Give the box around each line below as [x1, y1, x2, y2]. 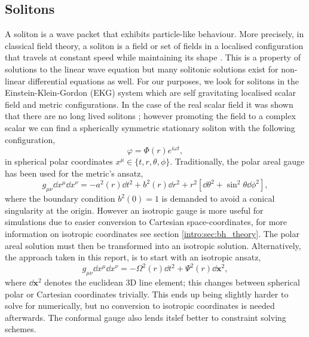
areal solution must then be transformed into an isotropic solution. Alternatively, [5, 239, 301, 251]
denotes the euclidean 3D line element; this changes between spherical [44, 276, 300, 289]
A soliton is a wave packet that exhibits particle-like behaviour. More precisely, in [5, 28, 304, 40]
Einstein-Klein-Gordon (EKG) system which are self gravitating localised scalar [5, 86, 296, 99]
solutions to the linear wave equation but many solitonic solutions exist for [5, 62, 279, 75]
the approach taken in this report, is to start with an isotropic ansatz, [5, 251, 261, 263]
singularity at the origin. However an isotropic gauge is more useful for [5, 204, 264, 216]
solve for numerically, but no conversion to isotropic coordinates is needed [5, 299, 275, 312]
